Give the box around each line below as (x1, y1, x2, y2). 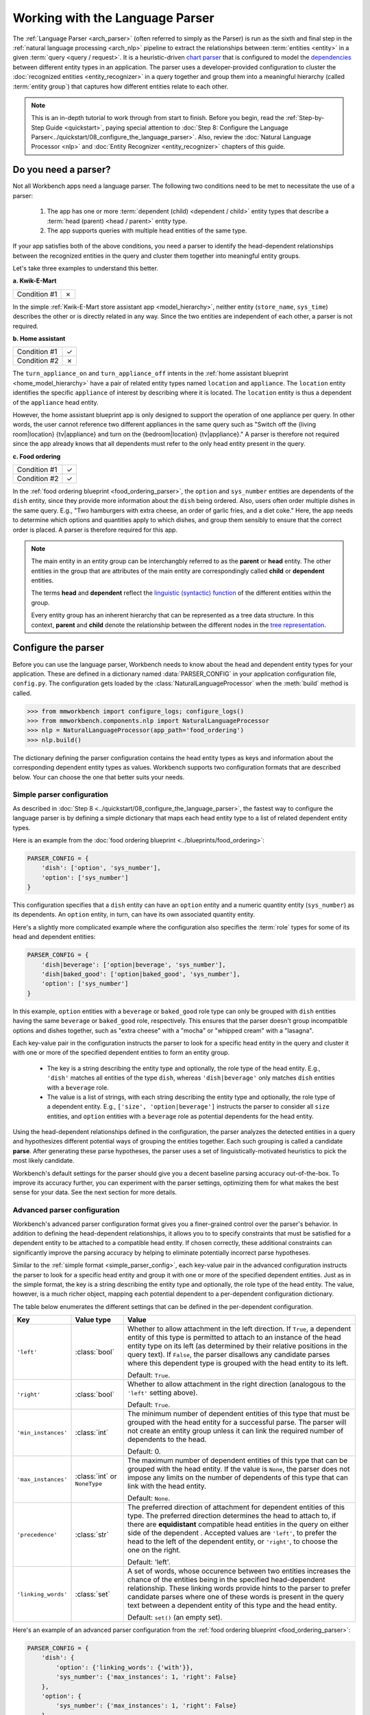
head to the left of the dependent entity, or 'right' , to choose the (127, 1537, 338, 1546)
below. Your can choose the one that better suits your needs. (12, 772, 185, 781)
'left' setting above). (127, 1388, 198, 1397)
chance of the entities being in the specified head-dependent (127, 1575, 325, 1585)
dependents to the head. (127, 1434, 207, 1444)
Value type (75, 1315, 111, 1325)
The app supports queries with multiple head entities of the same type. (47, 226, 247, 235)
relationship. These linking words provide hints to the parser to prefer (127, 1583, 351, 1593)
